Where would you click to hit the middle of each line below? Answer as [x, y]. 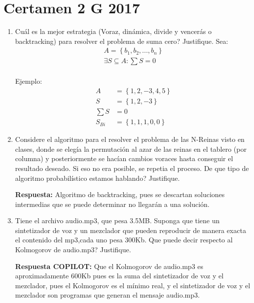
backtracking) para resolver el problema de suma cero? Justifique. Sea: [122, 41]
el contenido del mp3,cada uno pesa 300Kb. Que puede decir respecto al [124, 240]
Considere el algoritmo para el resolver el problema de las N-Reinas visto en [130, 139]
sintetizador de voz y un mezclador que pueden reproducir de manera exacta [130, 230]
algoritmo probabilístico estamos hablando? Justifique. [97, 178]
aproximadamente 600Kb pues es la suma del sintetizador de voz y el [119, 276]
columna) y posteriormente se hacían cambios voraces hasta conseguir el [124, 158]
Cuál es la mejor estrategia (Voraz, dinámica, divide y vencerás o [113, 31]
